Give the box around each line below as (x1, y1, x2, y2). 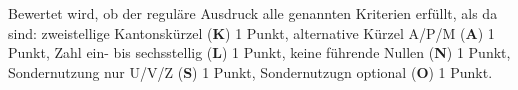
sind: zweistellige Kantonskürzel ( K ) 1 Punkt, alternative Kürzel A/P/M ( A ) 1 (8, 22, 495, 43)
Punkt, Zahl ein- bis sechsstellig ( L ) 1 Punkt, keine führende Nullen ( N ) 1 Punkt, (8, 42, 511, 63)
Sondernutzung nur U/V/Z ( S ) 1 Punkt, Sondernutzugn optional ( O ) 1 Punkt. (8, 61, 493, 82)
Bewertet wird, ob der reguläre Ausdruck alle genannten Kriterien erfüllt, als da (8, 3, 498, 23)
